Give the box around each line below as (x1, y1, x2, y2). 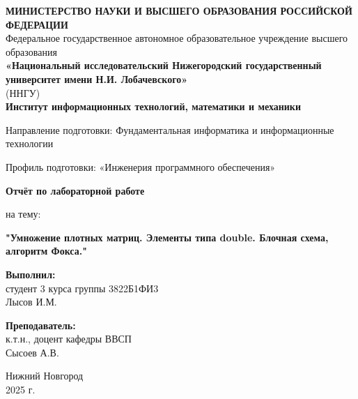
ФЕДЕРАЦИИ (6, 17, 68, 31)
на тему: (6, 206, 41, 221)
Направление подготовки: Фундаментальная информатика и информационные (6, 122, 334, 137)
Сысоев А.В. (6, 345, 59, 359)
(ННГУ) (6, 85, 40, 100)
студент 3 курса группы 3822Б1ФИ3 (6, 280, 159, 295)
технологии (6, 136, 54, 151)
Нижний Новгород (6, 368, 84, 383)
